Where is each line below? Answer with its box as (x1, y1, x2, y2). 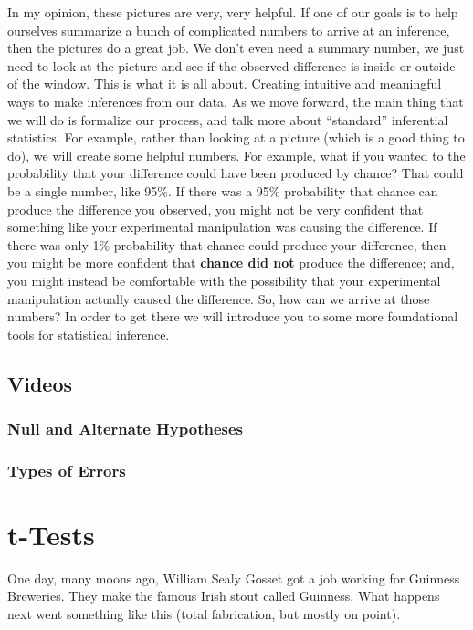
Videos (7, 369, 73, 397)
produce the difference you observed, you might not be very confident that (7, 199, 424, 218)
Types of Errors (7, 458, 126, 481)
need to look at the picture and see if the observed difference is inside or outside (7, 56, 456, 75)
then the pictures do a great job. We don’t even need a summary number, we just (7, 38, 465, 58)
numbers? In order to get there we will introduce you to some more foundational (7, 307, 458, 326)
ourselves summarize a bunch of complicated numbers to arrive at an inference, (7, 20, 450, 39)
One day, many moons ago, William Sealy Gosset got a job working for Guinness (7, 568, 460, 587)
